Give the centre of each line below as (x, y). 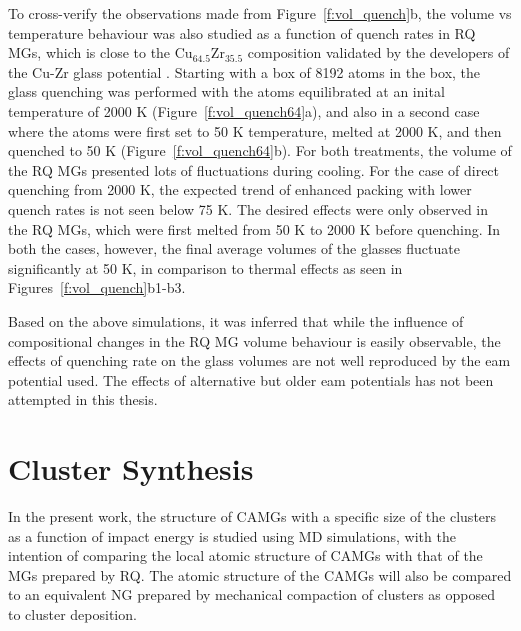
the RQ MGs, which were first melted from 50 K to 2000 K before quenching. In (254, 228)
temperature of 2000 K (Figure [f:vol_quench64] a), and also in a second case (244, 110)
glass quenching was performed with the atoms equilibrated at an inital (226, 91)
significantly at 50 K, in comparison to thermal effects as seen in (205, 267)
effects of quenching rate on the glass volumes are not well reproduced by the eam (259, 360)
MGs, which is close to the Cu (100, 52)
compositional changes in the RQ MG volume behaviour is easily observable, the (254, 340)
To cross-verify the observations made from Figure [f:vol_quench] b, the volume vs (260, 13)
